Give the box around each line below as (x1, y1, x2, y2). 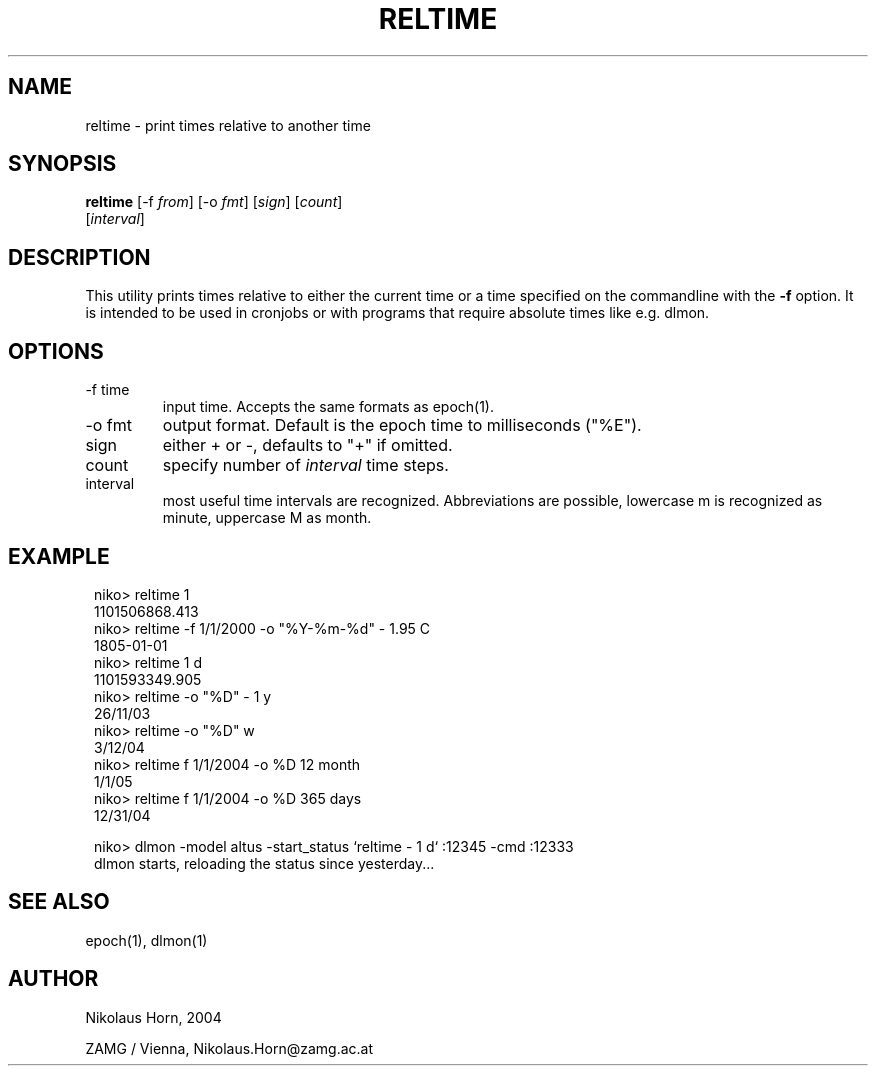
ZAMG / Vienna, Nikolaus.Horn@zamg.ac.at (85, 1039, 373, 1057)
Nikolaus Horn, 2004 (85, 1008, 222, 1026)
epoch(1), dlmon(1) (85, 931, 208, 949)
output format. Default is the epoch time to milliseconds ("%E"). (162, 415, 642, 436)
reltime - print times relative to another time (85, 116, 371, 134)
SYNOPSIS (8, 151, 117, 177)
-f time (85, 381, 130, 399)
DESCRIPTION (8, 244, 151, 270)
